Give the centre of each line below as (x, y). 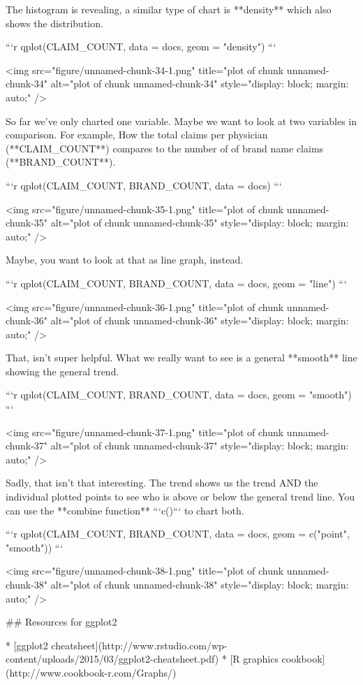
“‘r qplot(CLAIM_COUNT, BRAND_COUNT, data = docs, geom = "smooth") (179, 395)
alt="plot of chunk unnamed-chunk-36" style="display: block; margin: (200, 320)
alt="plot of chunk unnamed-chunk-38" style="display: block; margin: (200, 584)
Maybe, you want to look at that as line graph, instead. (125, 260)
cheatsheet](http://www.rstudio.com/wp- (139, 645)
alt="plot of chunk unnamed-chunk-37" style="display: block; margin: (200, 446)
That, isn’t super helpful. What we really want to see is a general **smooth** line (181, 358)
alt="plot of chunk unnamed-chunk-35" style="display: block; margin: (200, 223)
